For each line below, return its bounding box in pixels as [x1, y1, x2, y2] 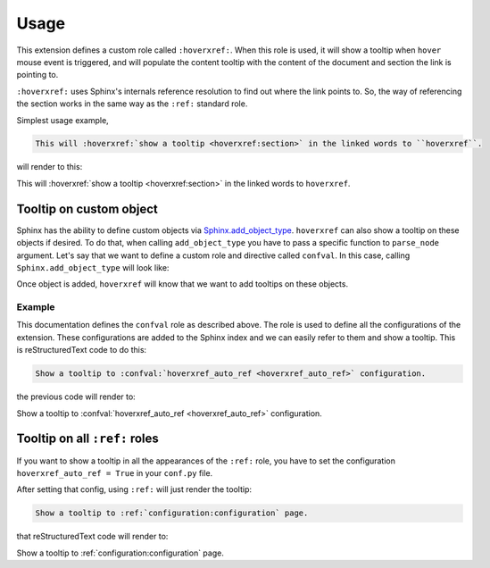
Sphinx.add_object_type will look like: [16, 262, 170, 272]
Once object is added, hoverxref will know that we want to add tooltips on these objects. [16, 279, 348, 289]
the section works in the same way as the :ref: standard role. [16, 98, 248, 109]
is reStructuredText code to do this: [16, 345, 147, 355]
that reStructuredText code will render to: [16, 531, 169, 542]
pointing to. [16, 70, 59, 80]
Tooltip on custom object [16, 201, 158, 216]
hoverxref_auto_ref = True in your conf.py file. [16, 467, 213, 478]
